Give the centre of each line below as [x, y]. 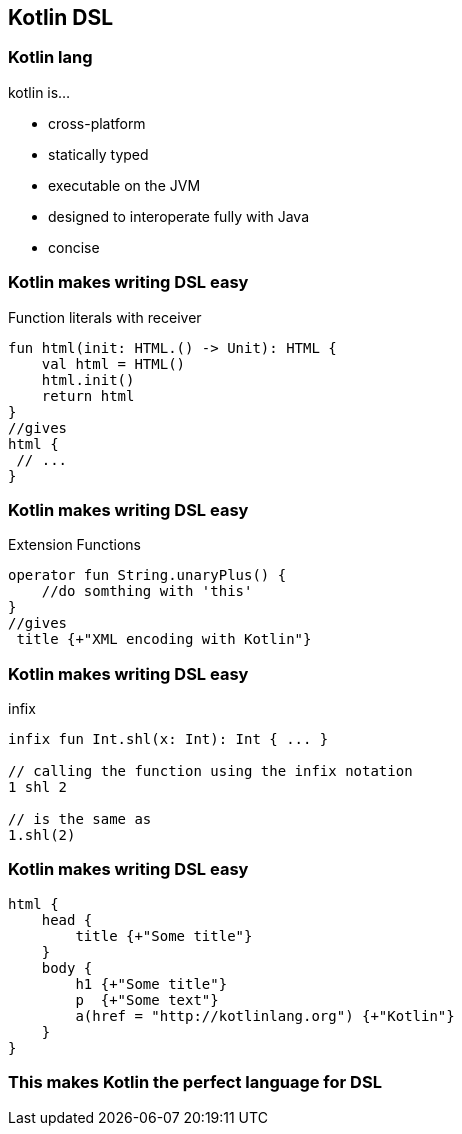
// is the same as [80, 819]
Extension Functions [74, 545]
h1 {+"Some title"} [151, 983]
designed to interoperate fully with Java [178, 216]
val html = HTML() [113, 363]
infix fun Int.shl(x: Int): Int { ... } [168, 739]
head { [67, 919]
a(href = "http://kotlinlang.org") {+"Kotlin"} [265, 1015]
